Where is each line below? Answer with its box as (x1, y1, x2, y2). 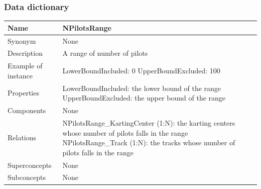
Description (8, 48, 43, 58)
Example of (8, 60, 43, 71)
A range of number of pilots (62, 48, 148, 58)
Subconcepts (8, 172, 46, 182)
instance (8, 70, 33, 80)
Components (8, 105, 46, 116)
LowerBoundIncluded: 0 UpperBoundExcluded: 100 (62, 65, 220, 76)
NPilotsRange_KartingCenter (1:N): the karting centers (62, 117, 235, 128)
